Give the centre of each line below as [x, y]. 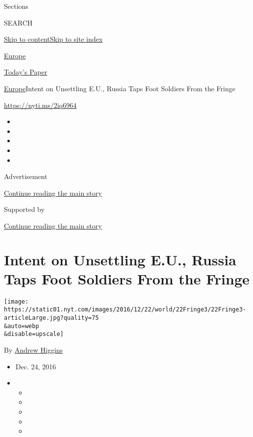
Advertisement [26, 176]
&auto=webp [22, 326]
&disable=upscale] [34, 334]
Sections [16, 6]
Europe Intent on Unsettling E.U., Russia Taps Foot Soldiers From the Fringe [120, 88]
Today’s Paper [26, 72]
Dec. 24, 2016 [36, 366]
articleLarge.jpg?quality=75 [51, 318]
